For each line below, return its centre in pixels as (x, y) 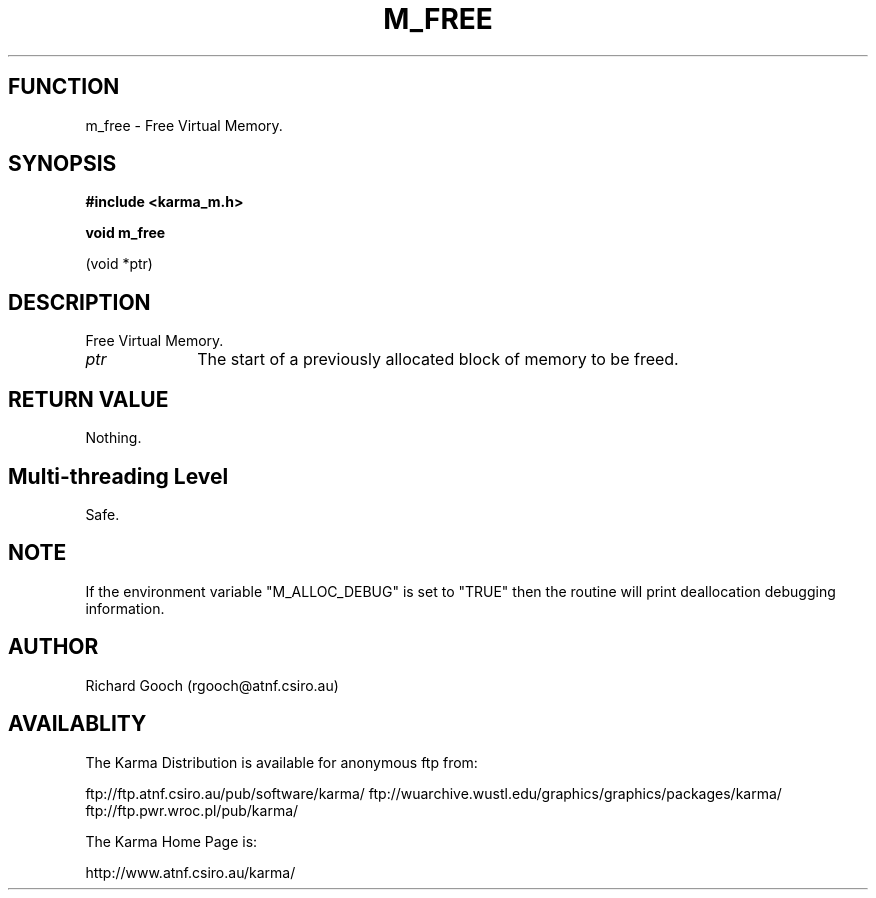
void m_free (125, 233)
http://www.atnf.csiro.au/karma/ (190, 872)
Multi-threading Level (118, 476)
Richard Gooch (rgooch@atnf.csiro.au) (212, 685)
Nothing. (113, 438)
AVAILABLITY (77, 724)
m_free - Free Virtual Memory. (184, 125)
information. (125, 608)
